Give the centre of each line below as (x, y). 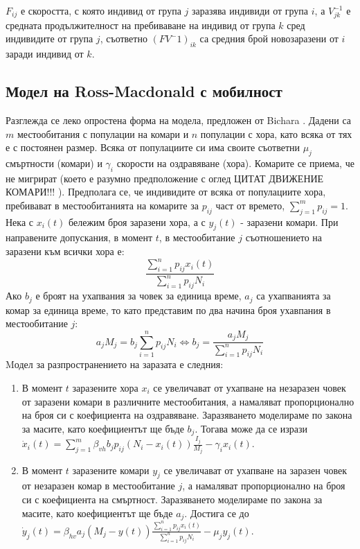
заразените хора (105, 387)
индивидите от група (49, 38)
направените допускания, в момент (79, 237)
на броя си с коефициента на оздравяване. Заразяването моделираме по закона (187, 415)
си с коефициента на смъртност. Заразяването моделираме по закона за (172, 499)
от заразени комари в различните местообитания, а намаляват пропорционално (188, 401)
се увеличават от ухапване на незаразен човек (250, 387)
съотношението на (284, 237)
